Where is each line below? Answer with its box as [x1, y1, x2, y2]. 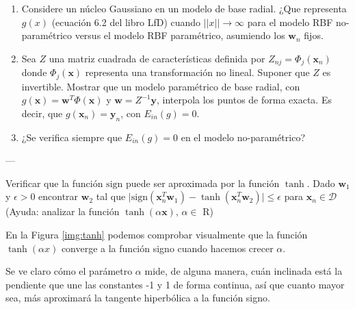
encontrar [38, 189, 79, 203]
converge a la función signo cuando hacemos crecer [61, 240, 274, 255]
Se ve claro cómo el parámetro [5, 264, 133, 278]
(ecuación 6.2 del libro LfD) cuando [51, 14, 201, 29]
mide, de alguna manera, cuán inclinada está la [144, 264, 343, 278]
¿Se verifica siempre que [21, 129, 122, 144]
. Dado [306, 175, 335, 190]
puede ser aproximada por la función [126, 175, 280, 190]
